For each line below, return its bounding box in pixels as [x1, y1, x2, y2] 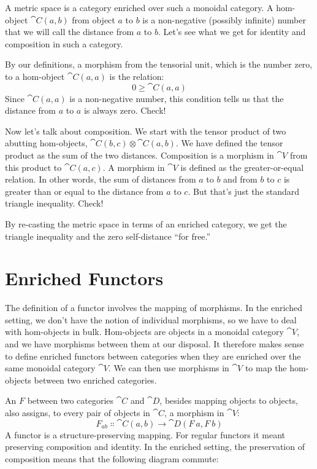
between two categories [27, 394, 114, 407]
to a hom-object [5, 69, 65, 82]
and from [223, 173, 258, 186]
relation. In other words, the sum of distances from [5, 173, 196, 186]
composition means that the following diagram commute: [5, 452, 219, 465]
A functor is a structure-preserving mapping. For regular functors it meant [5, 428, 286, 441]
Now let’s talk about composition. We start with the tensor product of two [5, 124, 286, 137]
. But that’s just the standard [188, 184, 300, 197]
